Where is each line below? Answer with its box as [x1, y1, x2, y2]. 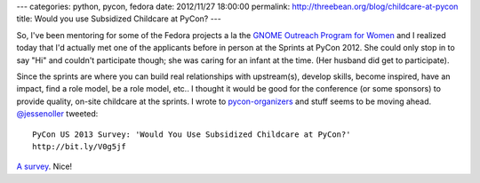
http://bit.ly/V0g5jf [32, 141, 126, 151]
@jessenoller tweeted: [16, 108, 99, 119]
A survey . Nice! [16, 161, 73, 172]
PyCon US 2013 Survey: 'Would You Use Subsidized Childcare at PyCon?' [32, 129, 351, 139]
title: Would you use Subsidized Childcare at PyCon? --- [16, 13, 221, 24]
